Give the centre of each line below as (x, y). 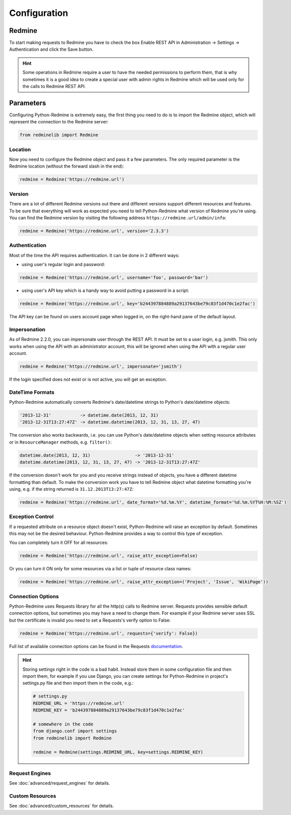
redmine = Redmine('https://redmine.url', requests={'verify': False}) (109, 633)
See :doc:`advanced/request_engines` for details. (60, 783)
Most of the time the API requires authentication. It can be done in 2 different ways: (94, 255)
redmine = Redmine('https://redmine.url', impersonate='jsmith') (101, 366)
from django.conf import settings (75, 731)
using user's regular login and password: (63, 265)
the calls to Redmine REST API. (54, 87)
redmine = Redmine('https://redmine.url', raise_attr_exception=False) (109, 556)
